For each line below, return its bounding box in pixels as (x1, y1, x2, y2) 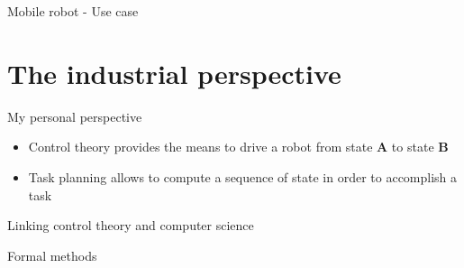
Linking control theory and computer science (7, 216, 254, 235)
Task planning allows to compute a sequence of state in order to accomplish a (28, 167, 458, 186)
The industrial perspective (7, 54, 341, 91)
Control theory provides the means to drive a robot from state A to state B (28, 137, 449, 156)
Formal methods (7, 245, 97, 264)
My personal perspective (7, 106, 142, 125)
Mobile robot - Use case (7, 2, 139, 20)
